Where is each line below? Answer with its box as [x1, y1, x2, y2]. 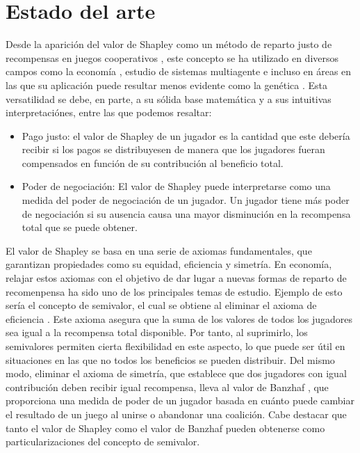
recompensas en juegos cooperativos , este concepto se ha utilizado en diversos [6, 50, 339, 65]
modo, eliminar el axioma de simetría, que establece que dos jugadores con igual [6, 366, 347, 381]
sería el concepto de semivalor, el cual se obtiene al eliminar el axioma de [6, 298, 317, 312]
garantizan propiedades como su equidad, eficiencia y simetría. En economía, [6, 257, 332, 271]
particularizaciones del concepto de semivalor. [6, 434, 200, 449]
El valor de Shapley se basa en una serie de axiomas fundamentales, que [6, 243, 312, 257]
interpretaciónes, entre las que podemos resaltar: [6, 105, 212, 120]
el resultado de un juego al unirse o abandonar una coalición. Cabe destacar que [6, 406, 347, 421]
